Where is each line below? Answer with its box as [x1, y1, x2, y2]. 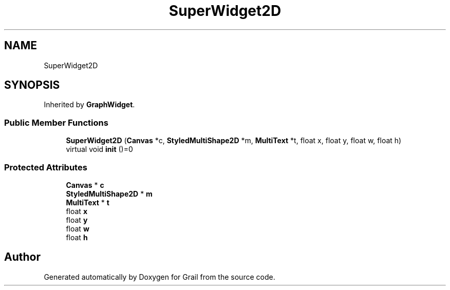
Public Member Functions [4, 117, 108, 128]
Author [4, 250, 41, 264]
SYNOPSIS [4, 79, 60, 92]
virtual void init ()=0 [66, 145, 133, 154]
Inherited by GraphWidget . [44, 100, 135, 109]
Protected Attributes [4, 162, 87, 172]
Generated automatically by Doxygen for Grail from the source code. [44, 272, 275, 281]
